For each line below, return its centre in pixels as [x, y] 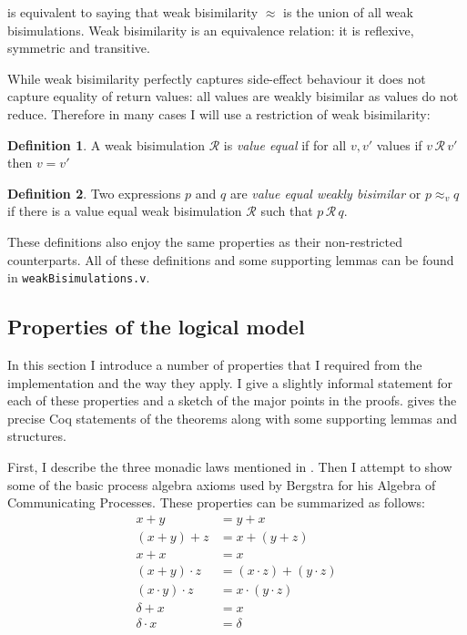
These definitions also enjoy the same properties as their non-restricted [205, 241]
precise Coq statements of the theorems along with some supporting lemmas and [233, 418]
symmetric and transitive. [79, 48]
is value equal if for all [285, 144]
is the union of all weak [348, 12]
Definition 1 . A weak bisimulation [107, 144]
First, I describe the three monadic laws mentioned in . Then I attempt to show [230, 466]
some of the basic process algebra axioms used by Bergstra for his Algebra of [222, 484]
